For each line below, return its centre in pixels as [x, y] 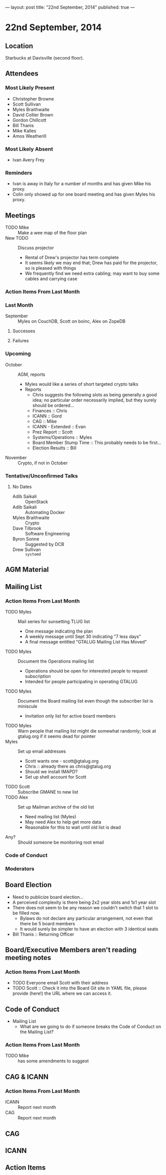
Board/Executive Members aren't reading [71, 950]
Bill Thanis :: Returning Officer [43, 934]
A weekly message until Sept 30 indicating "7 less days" [83, 636]
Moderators [20, 869]
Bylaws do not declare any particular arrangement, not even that [86, 918]
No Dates [22, 486]
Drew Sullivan [26, 549]
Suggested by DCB [44, 544]
